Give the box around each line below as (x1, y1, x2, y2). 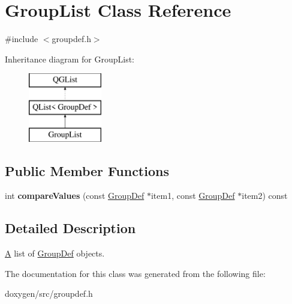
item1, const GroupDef (150, 189, 235, 202)
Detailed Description (5, 219, 136, 237)
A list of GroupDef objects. (5, 247, 105, 260)
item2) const (242, 189, 288, 202)
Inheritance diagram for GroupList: (5, 52, 135, 65)
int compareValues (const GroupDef (5, 189, 145, 202)
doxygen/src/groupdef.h (5, 287, 93, 300)
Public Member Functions (5, 161, 169, 180)
